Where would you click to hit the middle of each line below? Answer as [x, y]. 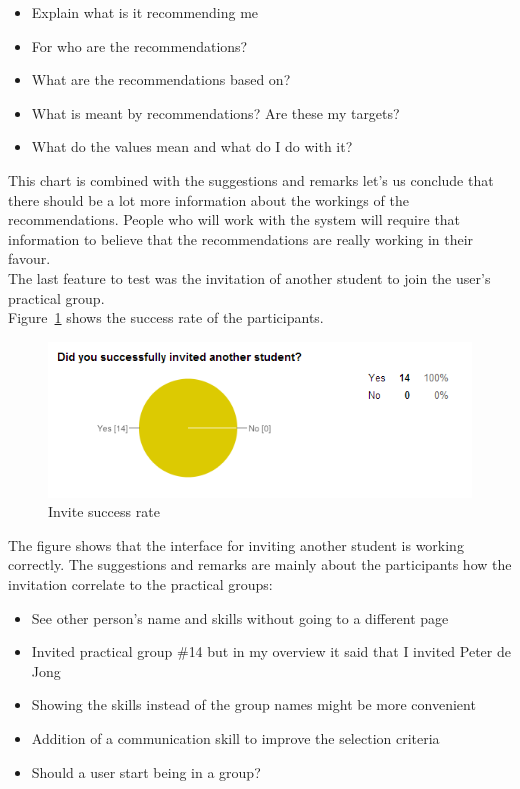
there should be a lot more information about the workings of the [208, 199]
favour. [29, 258]
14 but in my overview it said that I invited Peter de [349, 651]
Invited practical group [102, 651]
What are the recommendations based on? [161, 79]
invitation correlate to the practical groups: [140, 584]
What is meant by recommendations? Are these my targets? [215, 112]
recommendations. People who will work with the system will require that [234, 219]
